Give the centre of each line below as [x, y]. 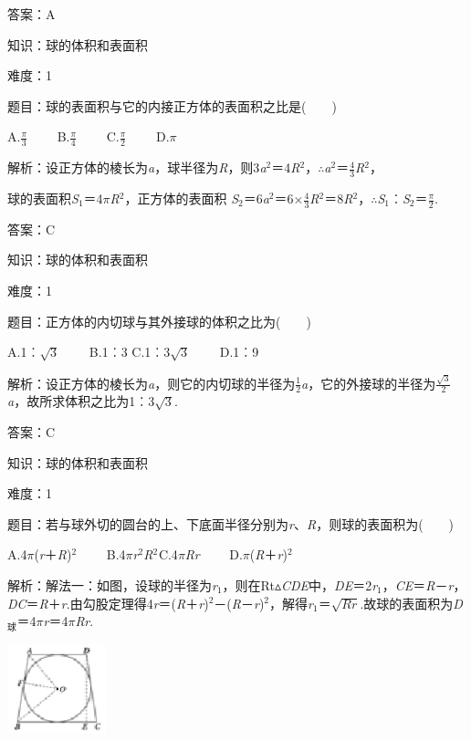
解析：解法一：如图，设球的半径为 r [112, 584]
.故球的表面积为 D [411, 603]
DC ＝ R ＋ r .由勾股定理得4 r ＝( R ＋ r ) [108, 603]
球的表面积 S [43, 198]
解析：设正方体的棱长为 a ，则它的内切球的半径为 [152, 383]
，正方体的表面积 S [181, 198]
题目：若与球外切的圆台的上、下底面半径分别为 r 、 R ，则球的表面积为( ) [231, 523]
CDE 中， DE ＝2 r [330, 584]
